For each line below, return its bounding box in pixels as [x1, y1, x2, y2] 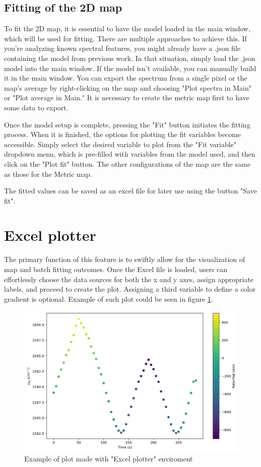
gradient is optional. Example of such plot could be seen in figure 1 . [4, 293, 213, 304]
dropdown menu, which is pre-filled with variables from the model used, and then [4, 149, 255, 159]
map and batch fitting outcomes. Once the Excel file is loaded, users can [4, 264, 228, 275]
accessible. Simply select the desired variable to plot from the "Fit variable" [4, 139, 237, 149]
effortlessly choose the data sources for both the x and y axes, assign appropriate [4, 274, 254, 284]
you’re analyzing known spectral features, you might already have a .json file [4, 43, 241, 53]
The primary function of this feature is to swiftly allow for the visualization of [4, 254, 245, 264]
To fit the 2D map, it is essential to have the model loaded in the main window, [4, 23, 250, 34]
